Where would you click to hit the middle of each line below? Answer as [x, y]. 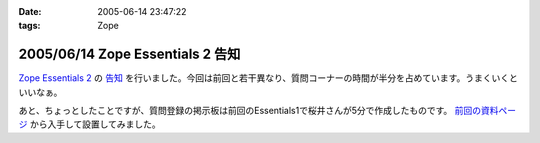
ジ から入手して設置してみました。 [90, 124]
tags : [29, 26]
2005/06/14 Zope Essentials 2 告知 [129, 54]
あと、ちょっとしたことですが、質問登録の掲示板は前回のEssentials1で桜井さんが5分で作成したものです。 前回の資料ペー [267, 111]
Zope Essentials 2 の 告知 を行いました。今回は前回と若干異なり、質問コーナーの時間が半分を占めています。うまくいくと [268, 78]
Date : [30, 11]
